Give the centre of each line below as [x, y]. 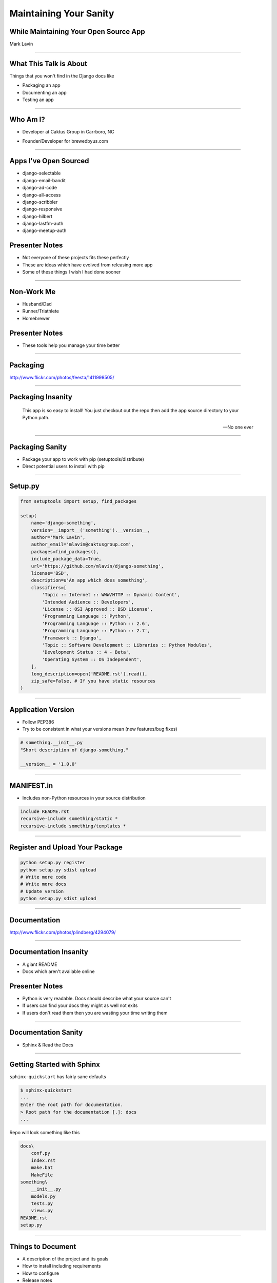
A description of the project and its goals [65, 1259]
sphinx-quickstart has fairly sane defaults [58, 1077]
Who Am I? [27, 119]
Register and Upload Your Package [66, 848]
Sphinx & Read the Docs [48, 1045]
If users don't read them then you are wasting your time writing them [95, 1013]
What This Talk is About [48, 63]
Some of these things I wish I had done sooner [71, 272]
